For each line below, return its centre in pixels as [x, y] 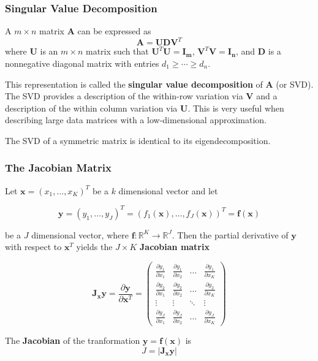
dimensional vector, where [80, 234]
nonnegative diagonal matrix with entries [82, 63]
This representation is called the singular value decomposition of [134, 84]
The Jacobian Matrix [58, 168]
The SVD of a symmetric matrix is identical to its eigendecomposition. [138, 140]
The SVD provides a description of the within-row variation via [124, 96]
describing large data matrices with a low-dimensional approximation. [136, 120]
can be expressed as [114, 31]
